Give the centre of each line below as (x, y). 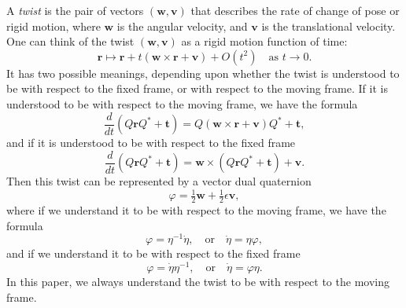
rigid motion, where (54, 26)
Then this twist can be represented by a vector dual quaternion (159, 181)
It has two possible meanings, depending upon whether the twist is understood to (203, 73)
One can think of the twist (70, 41)
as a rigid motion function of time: (264, 41)
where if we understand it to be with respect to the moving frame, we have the (196, 210)
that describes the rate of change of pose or (295, 10)
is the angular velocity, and (182, 26)
